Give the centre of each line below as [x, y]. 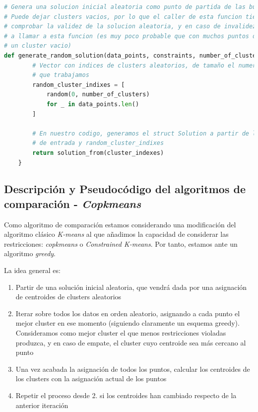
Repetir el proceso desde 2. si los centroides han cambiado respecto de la [126, 395]
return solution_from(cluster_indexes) [98, 153]
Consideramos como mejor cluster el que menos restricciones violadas [121, 333]
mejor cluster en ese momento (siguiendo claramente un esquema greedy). [128, 323]
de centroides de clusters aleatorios [68, 297]
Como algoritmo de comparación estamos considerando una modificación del [120, 224]
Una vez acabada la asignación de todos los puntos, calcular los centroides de [133, 369]
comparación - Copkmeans [73, 203]
